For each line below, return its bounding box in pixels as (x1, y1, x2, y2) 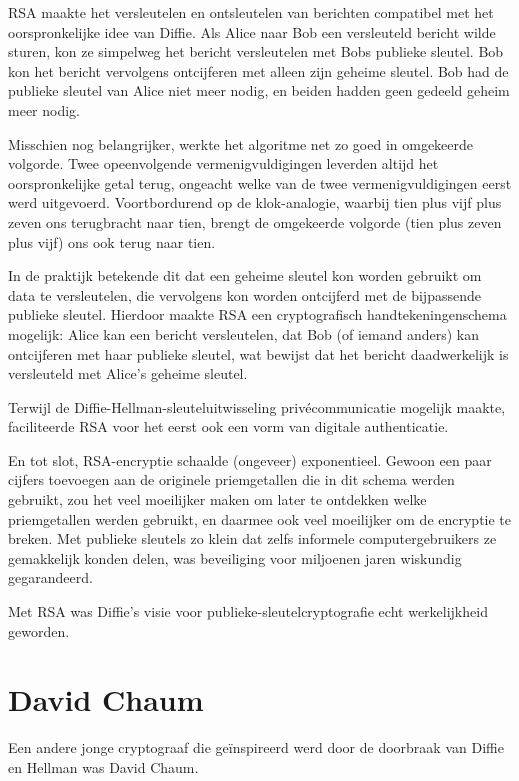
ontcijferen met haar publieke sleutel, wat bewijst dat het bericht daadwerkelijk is (8, 343, 509, 364)
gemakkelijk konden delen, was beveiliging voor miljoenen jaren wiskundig (8, 547, 462, 568)
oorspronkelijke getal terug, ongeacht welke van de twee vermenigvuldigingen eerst (8, 172, 512, 193)
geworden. (8, 620, 70, 641)
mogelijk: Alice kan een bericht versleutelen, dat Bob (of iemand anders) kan (8, 323, 480, 344)
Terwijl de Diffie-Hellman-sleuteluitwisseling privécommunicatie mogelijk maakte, (8, 396, 506, 417)
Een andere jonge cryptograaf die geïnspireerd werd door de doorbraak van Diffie (8, 737, 504, 758)
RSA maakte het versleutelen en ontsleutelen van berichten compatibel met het (8, 2, 494, 22)
